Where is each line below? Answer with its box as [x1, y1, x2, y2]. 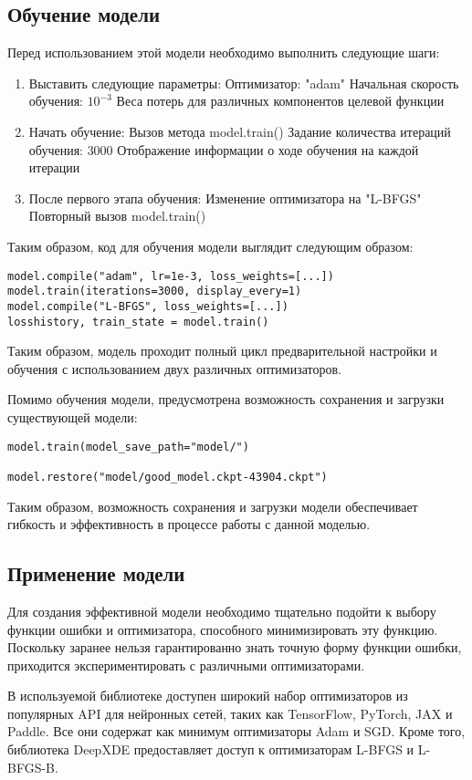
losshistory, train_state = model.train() [7, 315, 269, 328]
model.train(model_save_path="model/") [7, 440, 249, 453]
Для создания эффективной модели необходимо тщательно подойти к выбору [7, 601, 436, 620]
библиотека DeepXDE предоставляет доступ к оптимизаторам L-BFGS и [7, 740, 414, 759]
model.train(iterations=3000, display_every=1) [7, 285, 302, 298]
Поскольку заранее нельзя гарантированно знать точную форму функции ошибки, [7, 638, 462, 657]
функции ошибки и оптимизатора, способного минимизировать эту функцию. [7, 619, 438, 639]
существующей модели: [7, 407, 138, 426]
